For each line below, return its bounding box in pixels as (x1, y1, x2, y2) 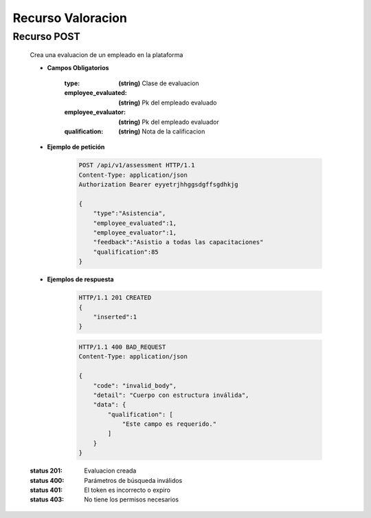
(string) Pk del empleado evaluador (118, 118, 219, 126)
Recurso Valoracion (12, 10, 127, 25)
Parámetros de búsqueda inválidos (84, 476, 183, 484)
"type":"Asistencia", (93, 210, 166, 217)
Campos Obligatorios (47, 63, 109, 72)
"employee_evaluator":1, (93, 229, 177, 237)
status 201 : (30, 466, 63, 475)
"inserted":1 (93, 313, 137, 321)
